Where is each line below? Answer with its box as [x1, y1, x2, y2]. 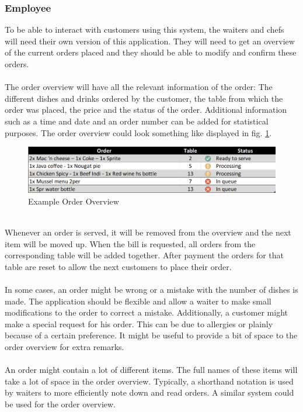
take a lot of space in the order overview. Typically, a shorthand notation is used [5, 375, 294, 387]
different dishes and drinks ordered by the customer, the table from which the [5, 92, 283, 104]
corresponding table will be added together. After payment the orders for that [5, 249, 284, 261]
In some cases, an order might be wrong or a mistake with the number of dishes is [5, 283, 298, 295]
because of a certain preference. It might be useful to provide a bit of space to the [5, 329, 298, 341]
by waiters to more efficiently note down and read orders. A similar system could [5, 386, 294, 399]
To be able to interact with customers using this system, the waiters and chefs [5, 23, 284, 36]
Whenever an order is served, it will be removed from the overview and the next [5, 226, 291, 238]
